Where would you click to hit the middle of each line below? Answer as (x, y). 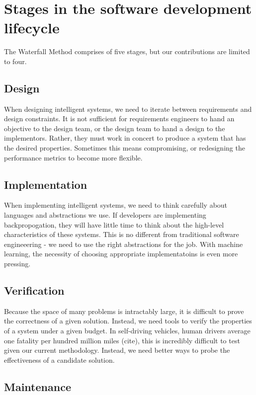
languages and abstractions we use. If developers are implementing (105, 215)
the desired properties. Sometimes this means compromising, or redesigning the (125, 148)
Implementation (46, 184)
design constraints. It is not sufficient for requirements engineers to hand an (119, 118)
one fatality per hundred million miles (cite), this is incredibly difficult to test (122, 340)
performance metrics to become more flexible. (73, 157)
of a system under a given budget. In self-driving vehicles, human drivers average (127, 331)
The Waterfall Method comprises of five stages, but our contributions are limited (127, 51)
